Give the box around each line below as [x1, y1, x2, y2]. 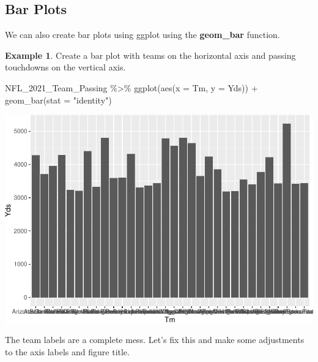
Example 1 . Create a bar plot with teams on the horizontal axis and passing [5, 48, 296, 61]
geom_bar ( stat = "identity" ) [5, 93, 112, 106]
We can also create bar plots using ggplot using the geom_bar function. [5, 28, 280, 41]
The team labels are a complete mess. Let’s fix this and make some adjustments [5, 333, 305, 346]
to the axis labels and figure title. [5, 345, 130, 358]
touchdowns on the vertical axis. [5, 61, 126, 74]
